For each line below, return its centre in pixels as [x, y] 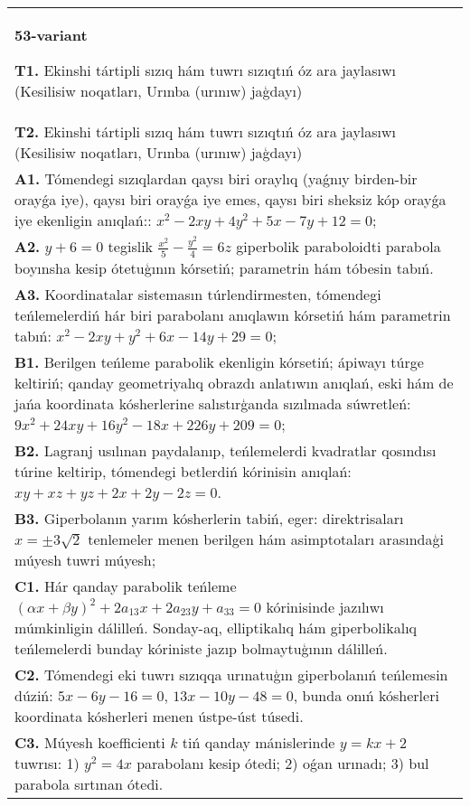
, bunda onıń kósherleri [366, 695]
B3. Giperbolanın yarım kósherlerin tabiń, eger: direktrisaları [209, 518]
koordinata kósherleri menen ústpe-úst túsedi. [159, 716]
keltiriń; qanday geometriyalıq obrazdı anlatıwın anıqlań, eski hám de [234, 382]
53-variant [51, 35]
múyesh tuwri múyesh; [85, 559]
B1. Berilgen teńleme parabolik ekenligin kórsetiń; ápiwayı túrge [219, 361]
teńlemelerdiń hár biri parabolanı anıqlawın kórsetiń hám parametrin [233, 314]
